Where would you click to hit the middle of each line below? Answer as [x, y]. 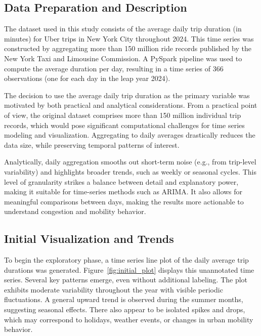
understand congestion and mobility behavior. [75, 211]
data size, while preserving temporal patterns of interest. [92, 144]
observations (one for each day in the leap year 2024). [87, 78]
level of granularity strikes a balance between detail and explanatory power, [121, 181]
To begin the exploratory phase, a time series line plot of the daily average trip [126, 260]
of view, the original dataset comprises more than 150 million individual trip [123, 115]
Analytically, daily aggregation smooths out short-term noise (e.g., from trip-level [130, 162]
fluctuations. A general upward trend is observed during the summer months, [124, 299]
